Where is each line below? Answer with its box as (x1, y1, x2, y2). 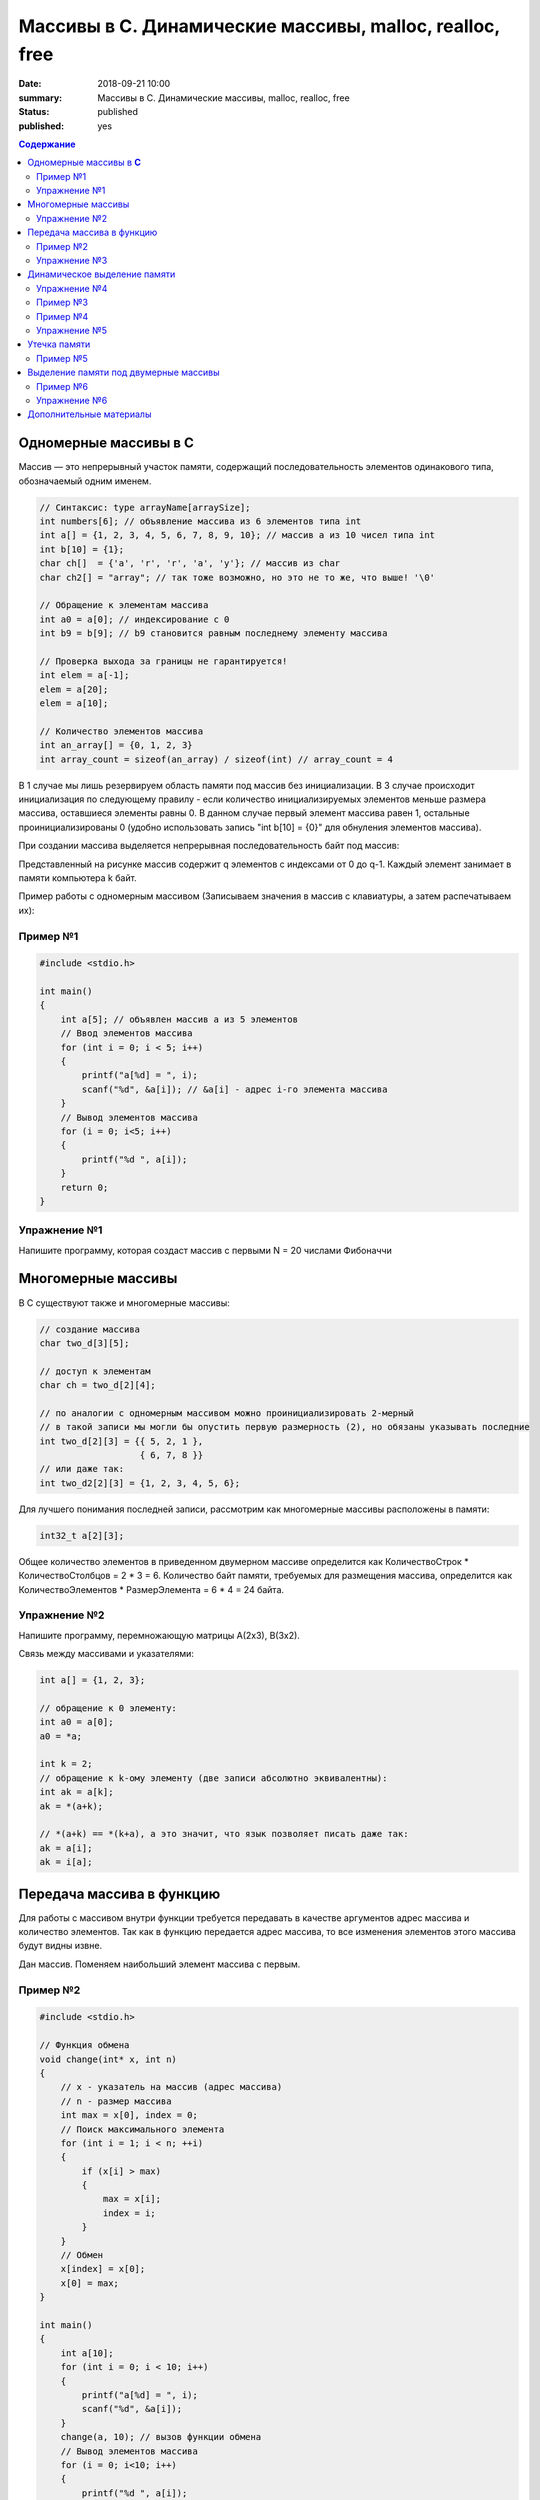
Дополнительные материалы (27, 408, 152, 420)
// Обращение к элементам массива (39, 600, 209, 611)
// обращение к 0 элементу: (39, 1702, 177, 1714)
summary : (18, 91, 63, 104)
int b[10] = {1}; (39, 543, 125, 555)
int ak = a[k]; (39, 1786, 114, 1798)
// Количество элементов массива (39, 725, 204, 737)
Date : (18, 78, 42, 90)
